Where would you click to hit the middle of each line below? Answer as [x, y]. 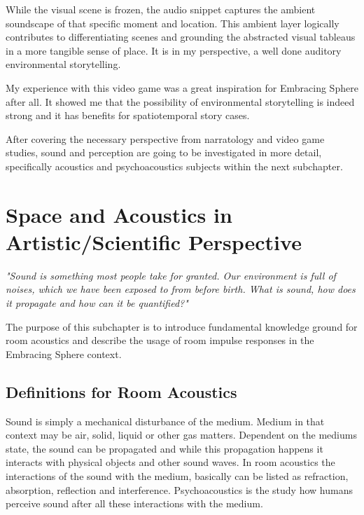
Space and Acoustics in [119, 214]
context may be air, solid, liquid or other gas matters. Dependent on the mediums [181, 435]
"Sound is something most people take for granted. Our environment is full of [171, 275]
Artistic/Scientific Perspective [154, 241]
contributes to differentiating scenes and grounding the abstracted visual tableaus [181, 37]
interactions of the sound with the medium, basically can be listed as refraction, [177, 475]
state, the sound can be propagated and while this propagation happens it [164, 448]
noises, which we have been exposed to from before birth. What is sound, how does [181, 289]
